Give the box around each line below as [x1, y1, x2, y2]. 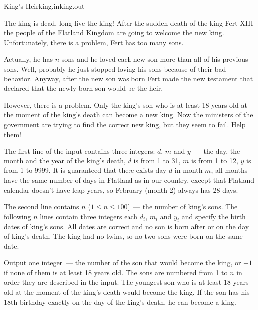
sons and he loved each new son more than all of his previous [61, 54, 248, 64]
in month [174, 165, 203, 175]
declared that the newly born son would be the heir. [4, 83, 163, 93]
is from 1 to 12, [191, 155, 238, 165]
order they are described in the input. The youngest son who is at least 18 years [4, 277, 249, 287]
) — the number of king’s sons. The [127, 201, 238, 212]
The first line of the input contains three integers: [4, 146, 155, 156]
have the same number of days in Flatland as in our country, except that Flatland [4, 174, 255, 185]
